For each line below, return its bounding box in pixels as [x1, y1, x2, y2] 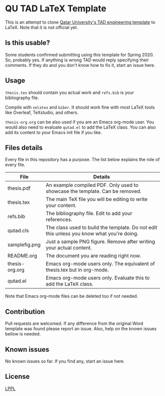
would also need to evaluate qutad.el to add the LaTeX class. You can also [5, 124, 156, 130]
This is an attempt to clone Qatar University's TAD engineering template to [5, 19, 156, 25]
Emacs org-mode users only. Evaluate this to [46, 275, 150, 282]
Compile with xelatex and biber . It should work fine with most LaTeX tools [5, 104, 155, 110]
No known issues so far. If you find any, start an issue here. [5, 358, 125, 364]
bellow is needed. [5, 331, 41, 337]
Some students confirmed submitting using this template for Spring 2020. [5, 52, 154, 57]
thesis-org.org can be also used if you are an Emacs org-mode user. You [5, 119, 155, 125]
